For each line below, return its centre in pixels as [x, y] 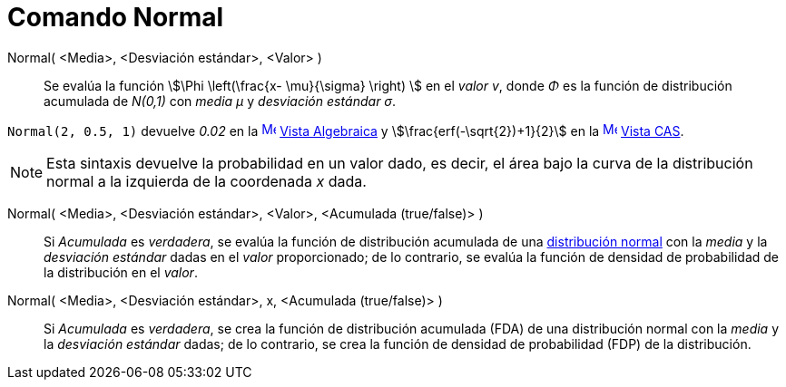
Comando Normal [116, 17]
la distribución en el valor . [121, 272]
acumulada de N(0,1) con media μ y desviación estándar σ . [220, 101]
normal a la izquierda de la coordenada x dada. [206, 181]
